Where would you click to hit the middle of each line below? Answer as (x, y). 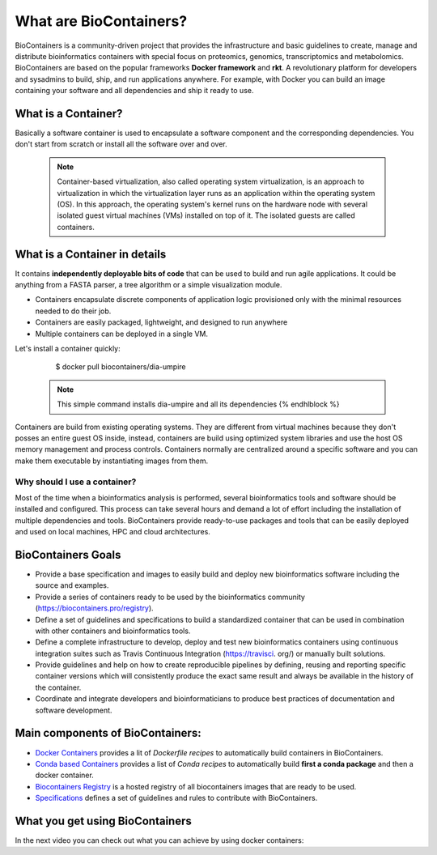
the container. (58, 687)
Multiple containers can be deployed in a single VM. (121, 334)
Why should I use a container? (76, 482)
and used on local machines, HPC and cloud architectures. (112, 532)
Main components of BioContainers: (108, 733)
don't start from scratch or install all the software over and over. (121, 144)
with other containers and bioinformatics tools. (113, 631)
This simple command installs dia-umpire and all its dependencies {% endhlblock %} (198, 404)
